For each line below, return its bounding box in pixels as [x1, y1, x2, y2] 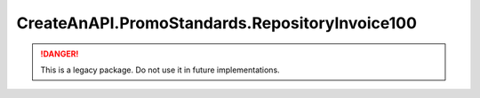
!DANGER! [40, 49, 79, 59]
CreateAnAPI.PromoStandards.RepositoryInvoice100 [16, 13, 418, 33]
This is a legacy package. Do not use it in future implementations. [40, 64, 280, 75]
